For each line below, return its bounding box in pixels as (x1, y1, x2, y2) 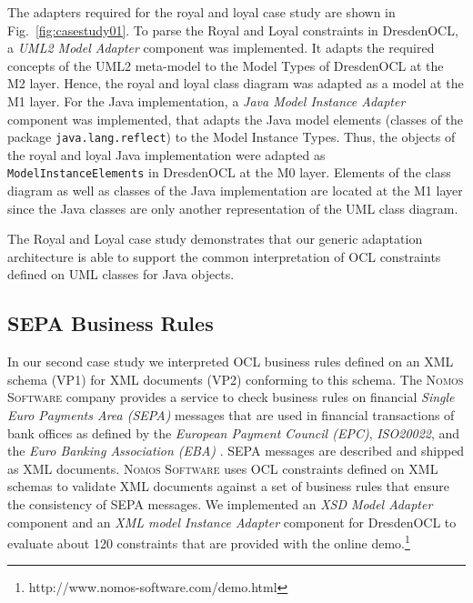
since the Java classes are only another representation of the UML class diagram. (7, 198, 458, 217)
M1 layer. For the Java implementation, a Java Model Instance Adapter (7, 91, 406, 110)
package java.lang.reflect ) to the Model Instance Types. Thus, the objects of (7, 127, 456, 146)
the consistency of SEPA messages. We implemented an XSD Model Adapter (7, 494, 433, 513)
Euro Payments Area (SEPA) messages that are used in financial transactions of (7, 406, 455, 425)
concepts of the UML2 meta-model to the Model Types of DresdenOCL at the (7, 55, 444, 75)
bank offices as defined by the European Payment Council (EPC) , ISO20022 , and (7, 423, 460, 442)
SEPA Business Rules (7, 309, 214, 337)
